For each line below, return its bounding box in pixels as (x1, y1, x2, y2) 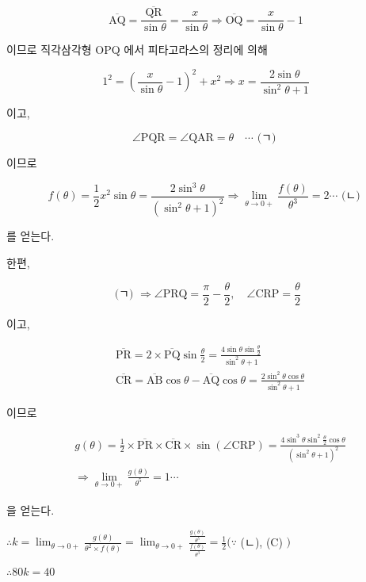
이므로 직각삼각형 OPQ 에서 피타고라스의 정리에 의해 (6, 41, 268, 58)
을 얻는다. (6, 502, 55, 518)
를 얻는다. (6, 228, 55, 244)
